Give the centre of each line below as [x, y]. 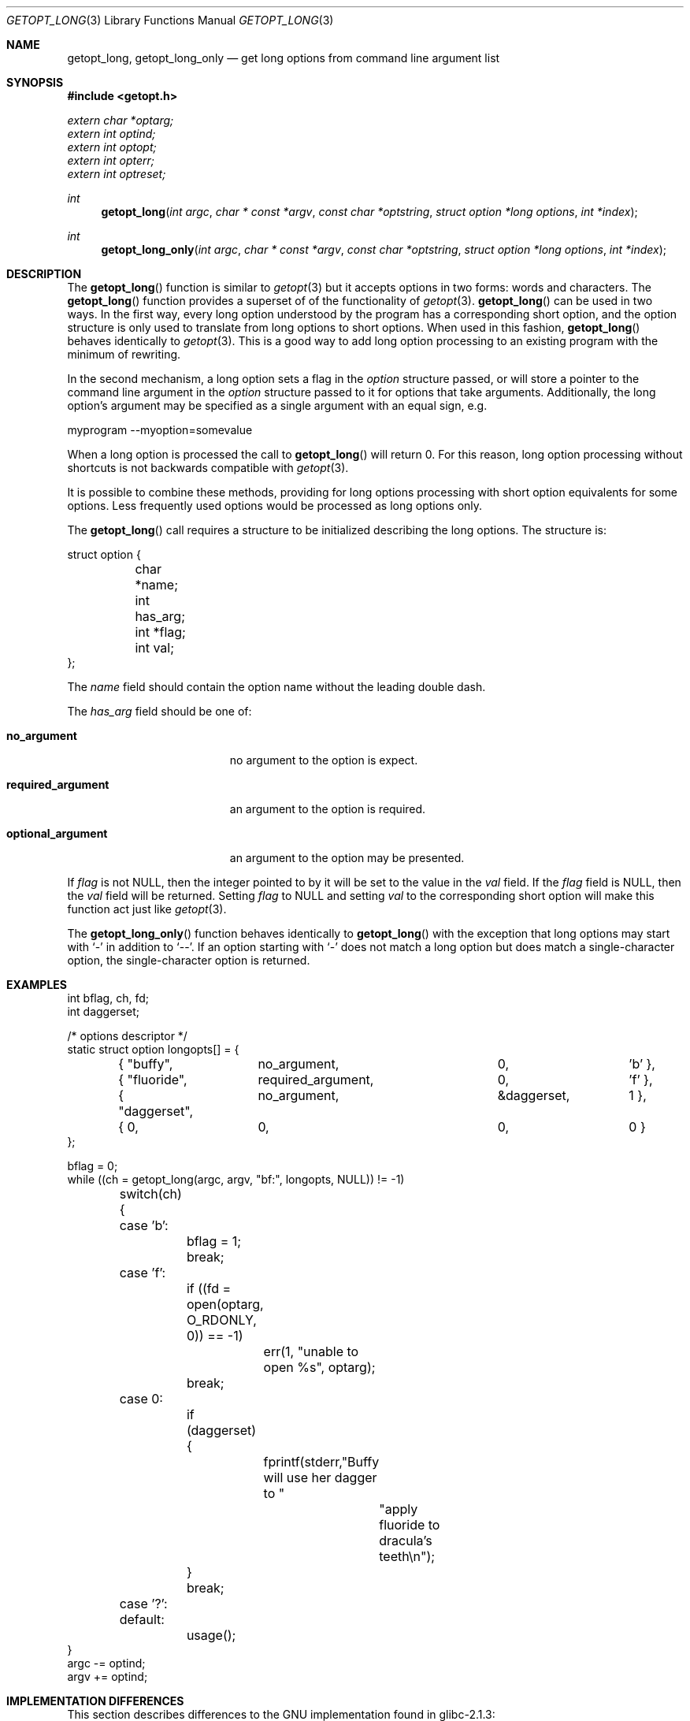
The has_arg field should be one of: [160, 711]
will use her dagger [320, 1478]
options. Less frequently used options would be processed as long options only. [275, 506]
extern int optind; [111, 134]
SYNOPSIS [35, 82]
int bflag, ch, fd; [108, 998]
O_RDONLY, [221, 1320]
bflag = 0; [93, 1166]
